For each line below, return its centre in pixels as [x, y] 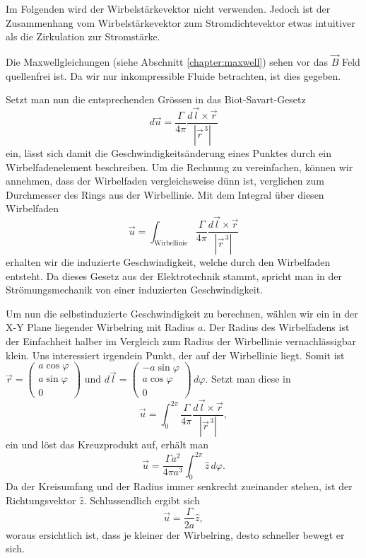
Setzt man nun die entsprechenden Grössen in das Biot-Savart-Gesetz [156, 99]
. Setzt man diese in [248, 379]
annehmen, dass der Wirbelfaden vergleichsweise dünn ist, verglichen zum [165, 181]
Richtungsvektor [41, 500]
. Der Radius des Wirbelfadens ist [276, 327]
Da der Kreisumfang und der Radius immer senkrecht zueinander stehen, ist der [179, 486]
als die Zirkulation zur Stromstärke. [83, 36]
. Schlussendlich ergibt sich [142, 500]
